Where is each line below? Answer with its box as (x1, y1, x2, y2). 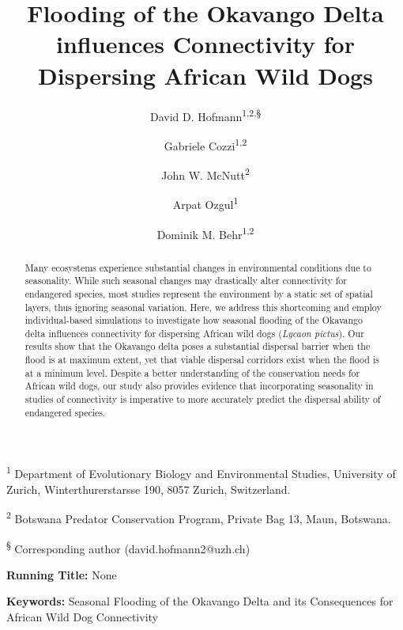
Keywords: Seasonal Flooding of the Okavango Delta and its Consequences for (6, 593, 394, 609)
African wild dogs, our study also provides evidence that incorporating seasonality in (24, 379, 374, 393)
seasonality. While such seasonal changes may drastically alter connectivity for (24, 274, 347, 287)
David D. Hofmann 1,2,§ (149, 105, 262, 124)
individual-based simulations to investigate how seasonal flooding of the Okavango (24, 313, 363, 327)
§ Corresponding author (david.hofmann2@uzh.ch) (6, 537, 250, 556)
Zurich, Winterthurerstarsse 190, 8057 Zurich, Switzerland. (6, 480, 291, 497)
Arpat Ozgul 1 (172, 194, 239, 212)
